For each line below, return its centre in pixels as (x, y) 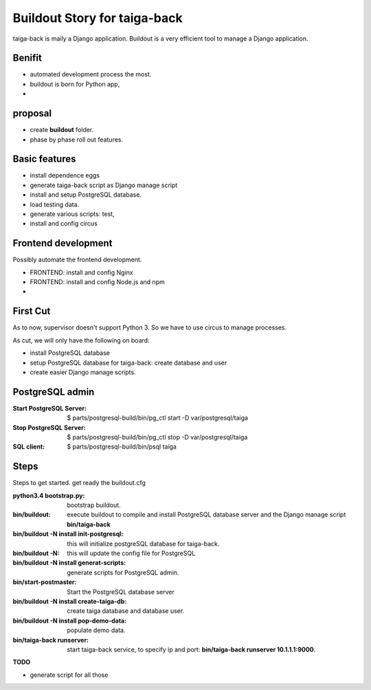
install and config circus (64, 224)
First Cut (32, 311)
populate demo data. (96, 630)
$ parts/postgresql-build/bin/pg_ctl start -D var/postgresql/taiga (158, 418)
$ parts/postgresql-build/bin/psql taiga (122, 446)
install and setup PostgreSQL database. (86, 195)
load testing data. (55, 204)
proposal (32, 114)
